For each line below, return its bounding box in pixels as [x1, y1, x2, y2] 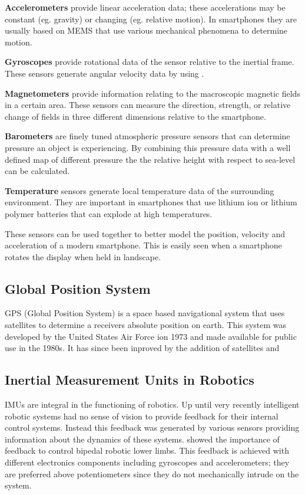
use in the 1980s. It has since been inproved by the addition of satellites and [5, 342, 280, 354]
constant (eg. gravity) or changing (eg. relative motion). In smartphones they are [5, 12, 297, 25]
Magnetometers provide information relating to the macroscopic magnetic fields [5, 87, 300, 99]
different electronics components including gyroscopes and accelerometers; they [5, 456, 290, 468]
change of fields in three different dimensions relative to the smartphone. [5, 110, 266, 122]
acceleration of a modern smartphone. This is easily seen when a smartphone [5, 239, 282, 251]
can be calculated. [5, 165, 70, 177]
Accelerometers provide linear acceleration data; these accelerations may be [5, 1, 286, 13]
